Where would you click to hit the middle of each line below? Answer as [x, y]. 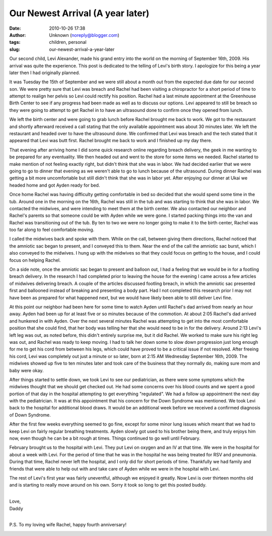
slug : [15, 49]
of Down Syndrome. [30, 415]
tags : [15, 42]
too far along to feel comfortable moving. [52, 230]
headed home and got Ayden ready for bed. [55, 185]
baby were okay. [26, 370]
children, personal [68, 42]
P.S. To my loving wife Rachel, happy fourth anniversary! [68, 525]
